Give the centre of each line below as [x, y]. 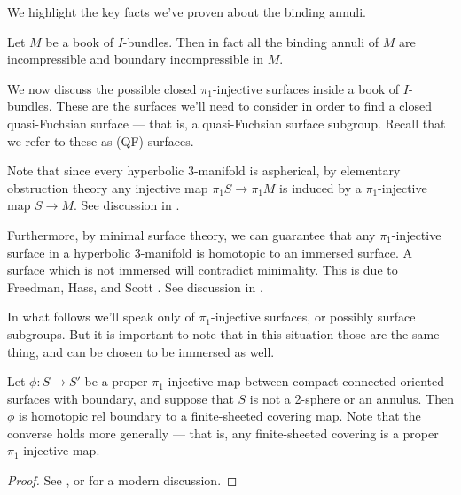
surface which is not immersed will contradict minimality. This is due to [203, 270]
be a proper [116, 381]
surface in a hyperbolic [69, 252]
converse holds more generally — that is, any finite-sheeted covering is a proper [223, 433]
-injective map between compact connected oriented [304, 381]
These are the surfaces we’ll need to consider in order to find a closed [244, 106]
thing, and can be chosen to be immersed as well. [141, 351]
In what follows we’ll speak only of [101, 317]
